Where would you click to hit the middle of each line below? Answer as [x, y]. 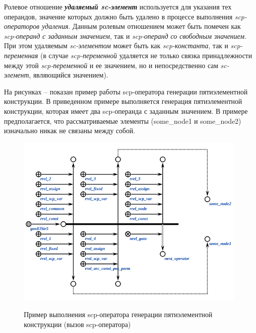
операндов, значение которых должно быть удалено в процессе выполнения [118, 16]
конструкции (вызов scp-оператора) [77, 324]
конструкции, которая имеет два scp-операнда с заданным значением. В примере [126, 111]
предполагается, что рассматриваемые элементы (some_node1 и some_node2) [123, 121]
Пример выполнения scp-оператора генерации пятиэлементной [118, 314]
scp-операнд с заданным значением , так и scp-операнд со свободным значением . [125, 36]
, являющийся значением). [69, 75]
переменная [21, 55]
